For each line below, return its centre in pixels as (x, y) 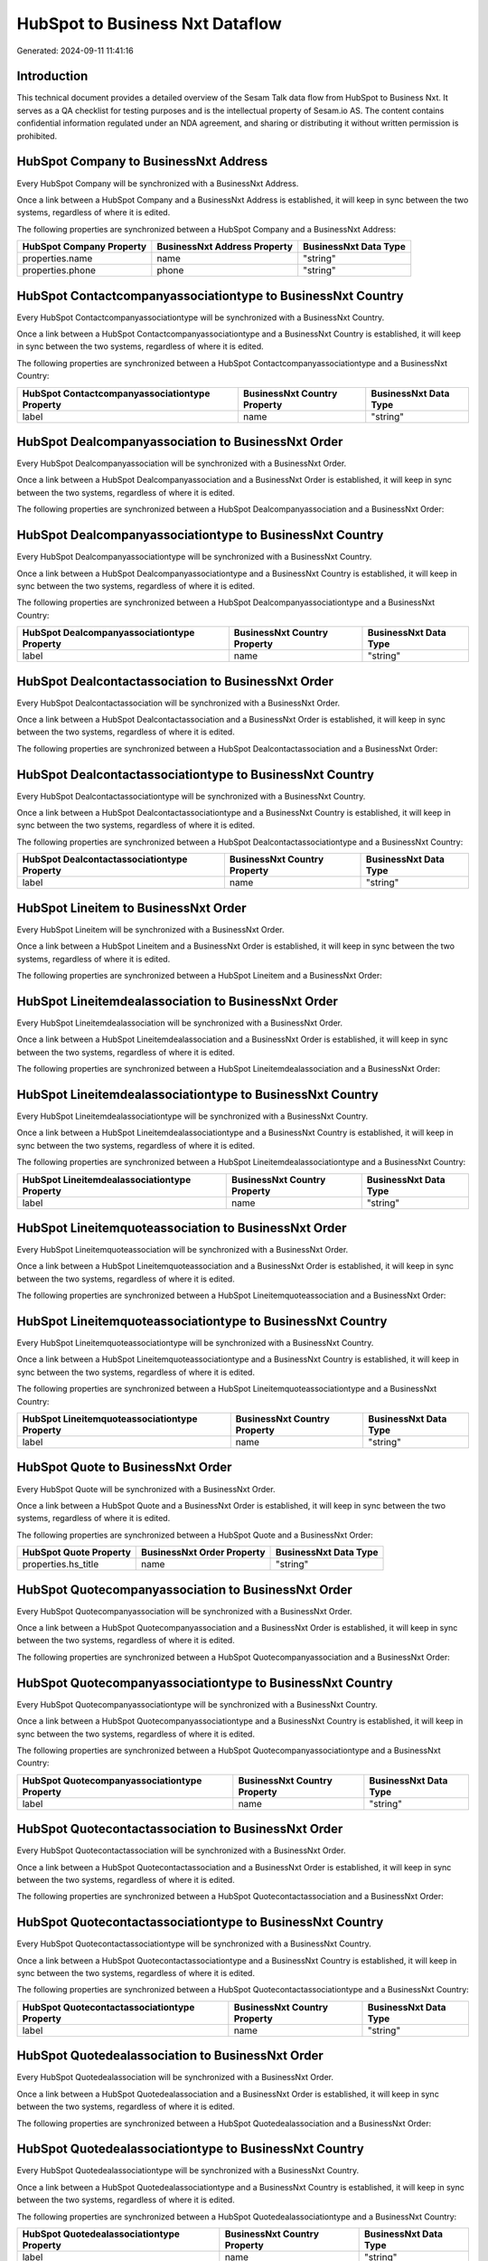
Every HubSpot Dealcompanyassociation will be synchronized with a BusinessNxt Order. (182, 464)
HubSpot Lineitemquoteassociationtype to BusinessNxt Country (202, 1321)
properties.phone (59, 270)
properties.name (57, 259)
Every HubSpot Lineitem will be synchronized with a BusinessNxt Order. (150, 929)
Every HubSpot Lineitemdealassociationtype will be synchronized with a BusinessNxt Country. (192, 1116)
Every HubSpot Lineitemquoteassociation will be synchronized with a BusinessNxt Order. (183, 1250)
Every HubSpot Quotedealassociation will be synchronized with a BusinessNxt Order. (175, 2077)
